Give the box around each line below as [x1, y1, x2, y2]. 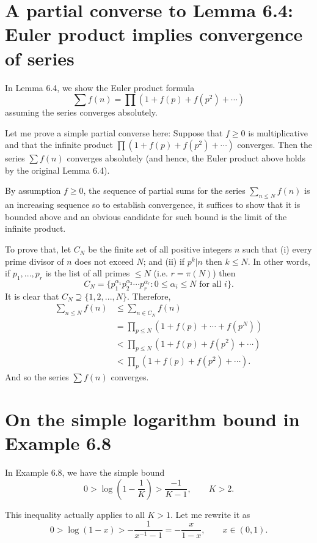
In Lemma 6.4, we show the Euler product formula [5, 81, 195, 94]
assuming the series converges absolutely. [5, 106, 158, 119]
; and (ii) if [143, 254, 185, 267]
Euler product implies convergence [5, 21, 303, 46]
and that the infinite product [5, 138, 114, 151]
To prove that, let [5, 243, 71, 256]
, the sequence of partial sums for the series [83, 184, 246, 197]
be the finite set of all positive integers [88, 243, 232, 256]
